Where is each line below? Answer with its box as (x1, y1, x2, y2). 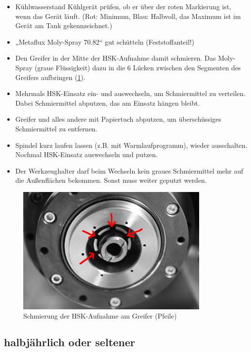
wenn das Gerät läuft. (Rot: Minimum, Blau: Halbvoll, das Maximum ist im (15, 11, 241, 21)
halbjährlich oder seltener (4, 335, 135, 350)
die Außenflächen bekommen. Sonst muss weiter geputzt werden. (15, 175, 207, 185)
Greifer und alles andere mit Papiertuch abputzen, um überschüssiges (15, 114, 221, 124)
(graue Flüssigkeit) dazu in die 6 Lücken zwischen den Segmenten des (34, 62, 241, 72)
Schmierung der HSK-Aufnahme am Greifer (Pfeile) (23, 311, 177, 321)
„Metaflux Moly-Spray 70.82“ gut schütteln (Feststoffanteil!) (15, 36, 194, 47)
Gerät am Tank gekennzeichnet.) (15, 20, 112, 31)
